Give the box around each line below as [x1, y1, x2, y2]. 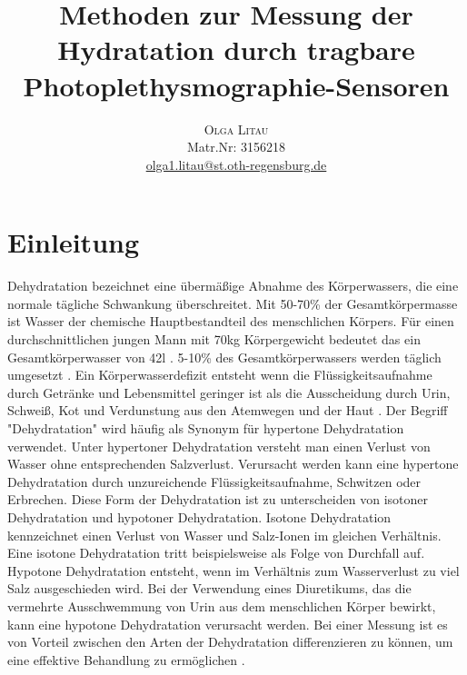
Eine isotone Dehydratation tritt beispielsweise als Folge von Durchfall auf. [7, 543, 425, 562]
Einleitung [7, 223, 140, 261]
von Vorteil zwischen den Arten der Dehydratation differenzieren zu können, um [7, 632, 453, 651]
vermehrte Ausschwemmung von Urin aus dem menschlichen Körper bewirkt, [7, 596, 436, 615]
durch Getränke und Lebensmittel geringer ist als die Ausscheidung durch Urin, [7, 382, 451, 402]
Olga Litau [204, 119, 269, 138]
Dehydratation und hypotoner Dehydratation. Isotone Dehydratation [7, 507, 392, 526]
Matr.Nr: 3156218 [186, 137, 286, 156]
